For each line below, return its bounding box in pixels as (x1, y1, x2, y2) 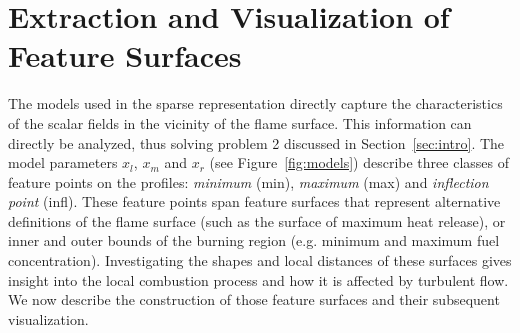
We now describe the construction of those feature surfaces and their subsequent (8, 289, 500, 310)
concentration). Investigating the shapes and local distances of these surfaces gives (8, 250, 512, 271)
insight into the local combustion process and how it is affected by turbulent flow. (8, 269, 509, 290)
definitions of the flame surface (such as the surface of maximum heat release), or (8, 210, 506, 231)
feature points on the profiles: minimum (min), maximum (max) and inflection (8, 171, 489, 192)
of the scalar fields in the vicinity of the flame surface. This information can (8, 112, 472, 133)
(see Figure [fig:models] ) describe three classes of (209, 152, 509, 173)
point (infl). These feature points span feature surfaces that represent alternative (8, 191, 501, 212)
